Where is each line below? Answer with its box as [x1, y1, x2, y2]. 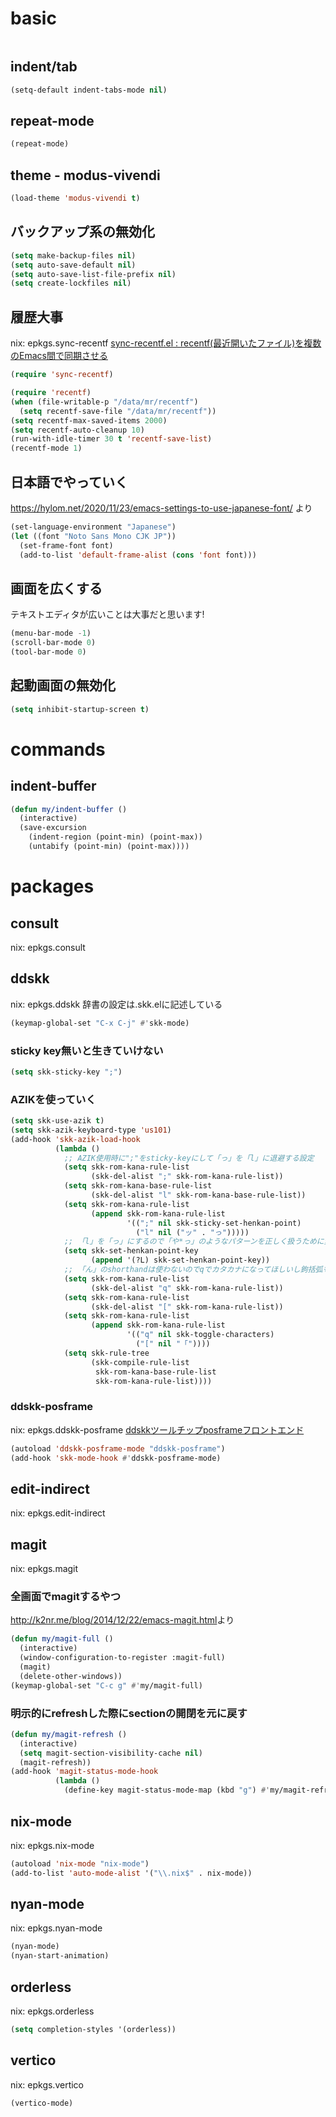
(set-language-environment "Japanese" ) [10, 522, 177, 532]
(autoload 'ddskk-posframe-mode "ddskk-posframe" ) [10, 1443, 226, 1454]
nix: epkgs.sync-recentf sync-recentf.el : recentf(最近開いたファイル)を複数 [10, 337, 322, 349]
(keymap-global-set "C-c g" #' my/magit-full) [10, 1680, 203, 1691]
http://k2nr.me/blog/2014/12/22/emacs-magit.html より [10, 1614, 235, 1626]
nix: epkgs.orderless [10, 2005, 95, 2017]
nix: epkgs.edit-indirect [10, 1507, 106, 1519]
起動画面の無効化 [10, 677, 116, 694]
